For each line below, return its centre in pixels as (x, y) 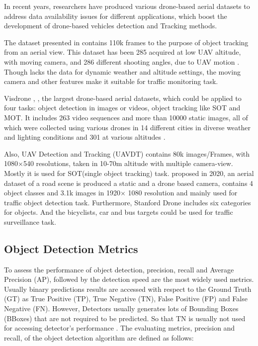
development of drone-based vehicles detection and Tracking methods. (111, 26)
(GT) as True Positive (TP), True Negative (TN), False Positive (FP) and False (126, 299)
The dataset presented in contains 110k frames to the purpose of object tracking (126, 42)
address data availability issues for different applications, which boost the (116, 16)
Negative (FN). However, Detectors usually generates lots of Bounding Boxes (121, 308)
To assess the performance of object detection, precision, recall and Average (119, 269)
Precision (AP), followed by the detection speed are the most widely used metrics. (129, 279)
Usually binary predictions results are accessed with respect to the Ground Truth (128, 289)
